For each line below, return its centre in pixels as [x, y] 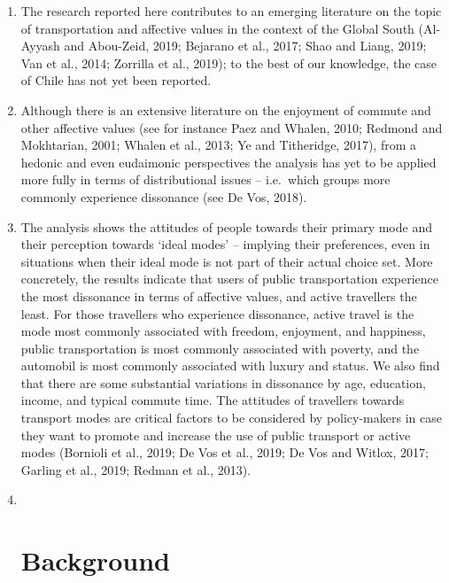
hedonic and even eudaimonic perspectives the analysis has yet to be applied [228, 162]
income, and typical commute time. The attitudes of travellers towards [213, 400]
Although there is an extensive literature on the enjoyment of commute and [226, 109]
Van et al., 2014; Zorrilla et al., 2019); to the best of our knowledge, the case [229, 62]
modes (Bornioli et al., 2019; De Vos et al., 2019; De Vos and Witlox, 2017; [224, 452]
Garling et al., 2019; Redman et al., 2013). [136, 469]
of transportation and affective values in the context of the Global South [217, 28]
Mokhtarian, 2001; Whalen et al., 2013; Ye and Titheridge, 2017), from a [219, 145]
